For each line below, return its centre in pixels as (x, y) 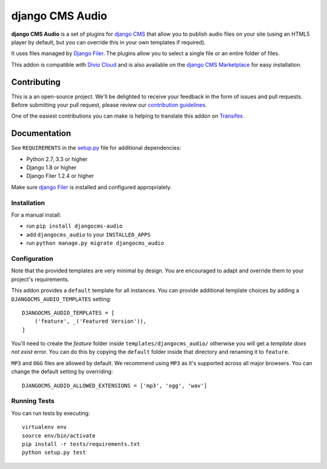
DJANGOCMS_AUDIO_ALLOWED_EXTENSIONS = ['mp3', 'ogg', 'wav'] (114, 386)
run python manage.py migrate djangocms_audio (95, 243)
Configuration (32, 258)
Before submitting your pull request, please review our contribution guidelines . (109, 105)
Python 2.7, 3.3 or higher (57, 159)
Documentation (41, 133)
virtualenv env (45, 427)
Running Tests (33, 401)
